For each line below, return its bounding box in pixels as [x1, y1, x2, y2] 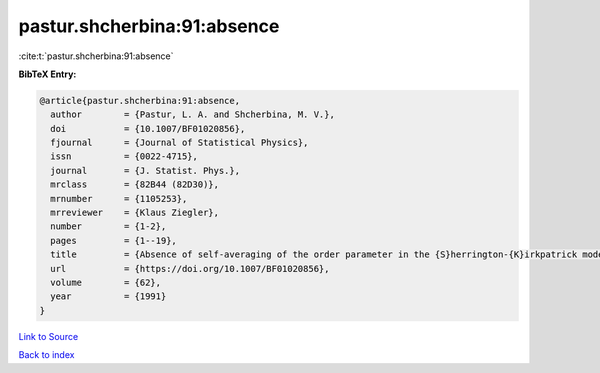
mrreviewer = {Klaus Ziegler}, [50, 207, 220, 219]
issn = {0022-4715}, [50, 151, 199, 162]
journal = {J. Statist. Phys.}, [50, 165, 240, 176]
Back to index [18, 349, 75, 361]
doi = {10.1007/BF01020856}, [50, 123, 246, 134]
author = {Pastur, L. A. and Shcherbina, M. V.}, [50, 109, 335, 120]
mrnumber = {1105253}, [50, 193, 188, 204]
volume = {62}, [50, 277, 162, 288]
